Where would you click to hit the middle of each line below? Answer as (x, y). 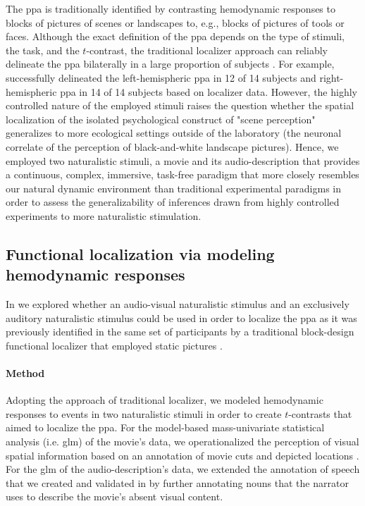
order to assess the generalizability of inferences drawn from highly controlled (173, 202)
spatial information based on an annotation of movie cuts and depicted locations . (182, 455)
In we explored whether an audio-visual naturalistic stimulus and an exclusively (178, 304)
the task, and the (43, 50)
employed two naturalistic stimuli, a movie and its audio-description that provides (183, 160)
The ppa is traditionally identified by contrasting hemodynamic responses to (171, 8)
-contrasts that (320, 413)
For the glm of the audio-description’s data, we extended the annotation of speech (183, 469)
